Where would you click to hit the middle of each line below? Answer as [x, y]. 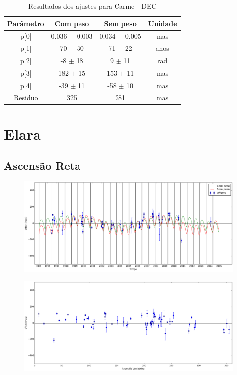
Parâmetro [26, 23]
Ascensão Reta [42, 165]
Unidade [162, 23]
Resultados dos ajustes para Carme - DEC [92, 6]
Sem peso [120, 23]
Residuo [26, 97]
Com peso [72, 23]
